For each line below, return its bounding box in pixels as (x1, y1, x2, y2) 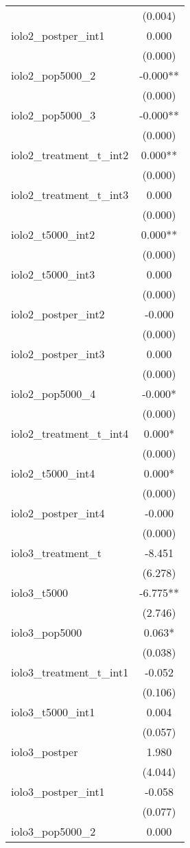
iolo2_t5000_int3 (11, 266, 95, 282)
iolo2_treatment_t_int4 (11, 425, 129, 441)
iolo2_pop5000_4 (11, 386, 96, 401)
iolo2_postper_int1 (11, 27, 105, 43)
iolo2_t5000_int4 (11, 465, 95, 481)
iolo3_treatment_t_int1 (11, 664, 129, 680)
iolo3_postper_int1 (11, 784, 105, 799)
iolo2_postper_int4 (11, 505, 105, 521)
